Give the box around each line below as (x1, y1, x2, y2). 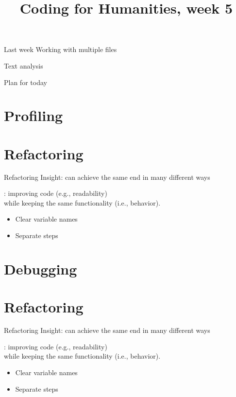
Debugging (4, 259, 77, 278)
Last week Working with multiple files (4, 44, 117, 54)
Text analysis (4, 60, 43, 70)
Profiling (4, 105, 63, 125)
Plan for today (4, 77, 47, 87)
